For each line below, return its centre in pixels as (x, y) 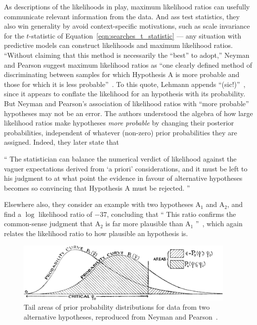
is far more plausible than (144, 223)
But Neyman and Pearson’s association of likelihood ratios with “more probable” (127, 103)
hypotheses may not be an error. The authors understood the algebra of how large (128, 113)
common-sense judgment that (48, 223)
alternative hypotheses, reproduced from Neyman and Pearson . (121, 316)
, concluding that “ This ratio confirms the (171, 214)
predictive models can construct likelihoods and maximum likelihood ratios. (118, 45)
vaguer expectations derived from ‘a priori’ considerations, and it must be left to (126, 168)
